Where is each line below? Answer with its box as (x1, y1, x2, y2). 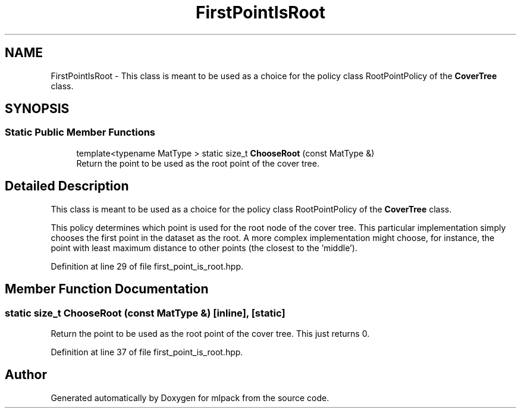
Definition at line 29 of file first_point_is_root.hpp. (51, 261, 243, 271)
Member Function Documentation (5, 281, 209, 297)
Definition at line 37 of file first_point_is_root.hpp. (51, 346, 243, 357)
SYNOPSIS (5, 101, 70, 117)
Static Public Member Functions (5, 126, 156, 139)
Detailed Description (5, 179, 129, 194)
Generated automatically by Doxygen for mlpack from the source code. (51, 392, 329, 403)
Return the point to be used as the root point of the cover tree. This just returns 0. (51, 328, 370, 339)
